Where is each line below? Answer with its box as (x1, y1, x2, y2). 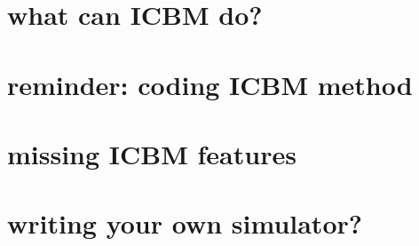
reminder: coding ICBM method (7, 66, 413, 102)
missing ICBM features (7, 135, 296, 171)
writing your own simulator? (7, 205, 362, 242)
